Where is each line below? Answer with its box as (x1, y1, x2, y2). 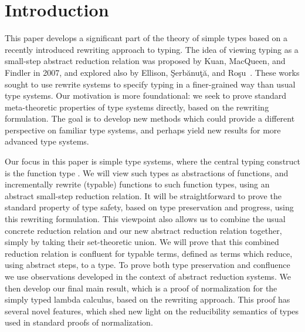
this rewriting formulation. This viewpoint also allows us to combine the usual (5, 213, 286, 225)
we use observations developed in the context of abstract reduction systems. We (5, 270, 291, 282)
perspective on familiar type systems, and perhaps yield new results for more (5, 123, 281, 136)
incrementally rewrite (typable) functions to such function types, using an (5, 178, 270, 190)
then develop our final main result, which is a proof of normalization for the (5, 281, 277, 294)
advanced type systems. (5, 135, 89, 147)
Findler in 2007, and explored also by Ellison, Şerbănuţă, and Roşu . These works (5, 66, 300, 78)
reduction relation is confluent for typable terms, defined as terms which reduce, (5, 247, 293, 259)
